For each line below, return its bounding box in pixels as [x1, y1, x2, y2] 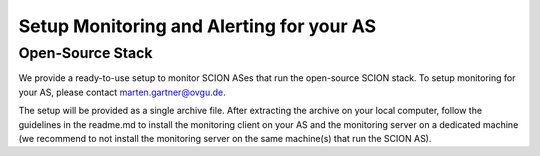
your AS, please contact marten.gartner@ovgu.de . [18, 86, 227, 98]
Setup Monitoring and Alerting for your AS [18, 15, 377, 37]
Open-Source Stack [18, 44, 153, 62]
